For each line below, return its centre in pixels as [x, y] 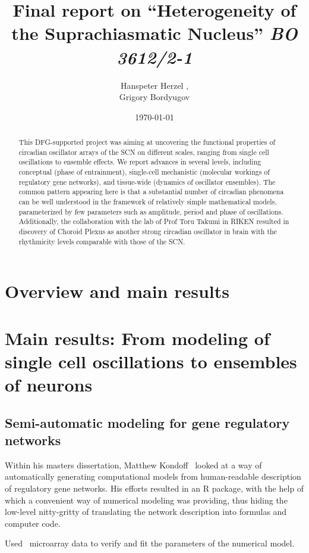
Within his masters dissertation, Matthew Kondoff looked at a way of [133, 465]
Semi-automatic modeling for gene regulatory [147, 422]
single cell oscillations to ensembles [151, 361]
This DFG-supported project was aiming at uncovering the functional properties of [147, 142]
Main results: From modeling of [137, 338]
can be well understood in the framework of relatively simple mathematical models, [148, 202]
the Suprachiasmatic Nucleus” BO [154, 33]
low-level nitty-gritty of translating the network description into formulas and [146, 512]
